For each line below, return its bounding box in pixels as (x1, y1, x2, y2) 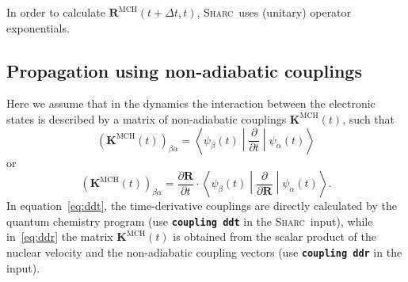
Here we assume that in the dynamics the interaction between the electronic (6, 95, 376, 112)
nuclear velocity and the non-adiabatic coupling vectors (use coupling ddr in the (6, 244, 402, 261)
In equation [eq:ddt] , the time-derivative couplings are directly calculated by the (6, 197, 397, 214)
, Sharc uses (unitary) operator (196, 4, 352, 20)
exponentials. (6, 19, 70, 36)
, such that (342, 110, 395, 127)
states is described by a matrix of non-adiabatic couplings (6, 110, 287, 127)
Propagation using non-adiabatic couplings (6, 58, 362, 82)
